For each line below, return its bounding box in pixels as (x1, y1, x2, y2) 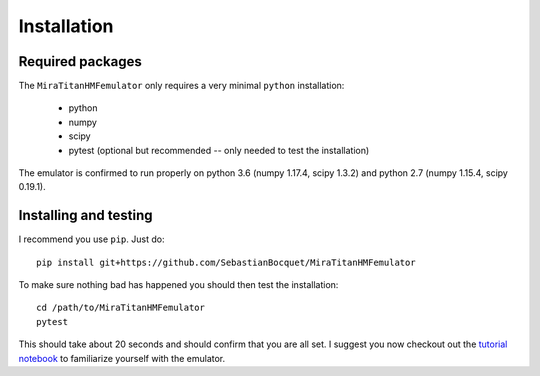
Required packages (18, 53, 142, 70)
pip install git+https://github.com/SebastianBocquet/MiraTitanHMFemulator (36, 256, 416, 268)
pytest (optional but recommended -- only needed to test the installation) (68, 144, 370, 156)
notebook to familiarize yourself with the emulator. (18, 352, 226, 364)
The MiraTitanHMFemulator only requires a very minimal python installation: (18, 80, 345, 92)
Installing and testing (18, 207, 154, 224)
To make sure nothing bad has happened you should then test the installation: (18, 279, 339, 291)
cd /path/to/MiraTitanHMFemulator (36, 302, 205, 314)
